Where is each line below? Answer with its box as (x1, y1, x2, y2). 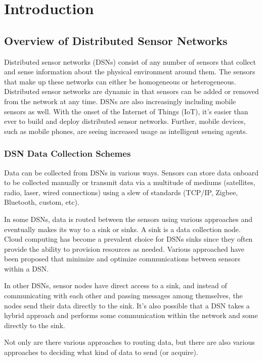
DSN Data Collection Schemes (4, 147, 131, 160)
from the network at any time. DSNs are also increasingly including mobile (4, 96, 236, 106)
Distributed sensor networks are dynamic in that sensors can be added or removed (4, 86, 259, 97)
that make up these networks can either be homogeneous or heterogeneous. (4, 76, 236, 86)
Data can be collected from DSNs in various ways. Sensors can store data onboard (4, 167, 259, 177)
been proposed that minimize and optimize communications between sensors (4, 253, 241, 264)
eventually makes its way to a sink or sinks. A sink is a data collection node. (4, 223, 241, 234)
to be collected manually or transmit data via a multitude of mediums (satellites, (4, 177, 255, 188)
